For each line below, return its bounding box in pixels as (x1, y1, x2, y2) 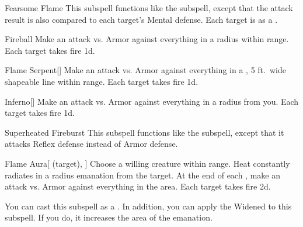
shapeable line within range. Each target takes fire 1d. (5, 75, 198, 87)
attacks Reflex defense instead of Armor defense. (5, 137, 178, 150)
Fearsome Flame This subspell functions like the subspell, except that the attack (5, 2, 293, 13)
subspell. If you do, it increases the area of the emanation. (5, 211, 213, 223)
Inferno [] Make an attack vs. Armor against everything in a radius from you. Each (5, 95, 299, 107)
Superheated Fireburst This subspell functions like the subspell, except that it (5, 126, 284, 138)
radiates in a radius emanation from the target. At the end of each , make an (5, 168, 281, 181)
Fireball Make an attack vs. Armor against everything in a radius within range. (5, 33, 289, 45)
